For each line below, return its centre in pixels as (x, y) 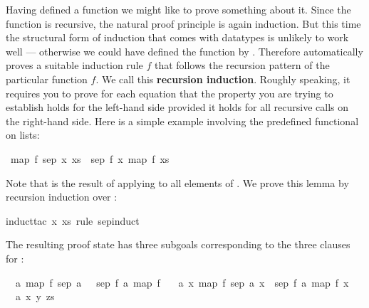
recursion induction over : (62, 197)
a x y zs (35, 296)
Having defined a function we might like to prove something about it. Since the (178, 9)
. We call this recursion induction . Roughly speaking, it (223, 79)
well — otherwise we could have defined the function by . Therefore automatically (184, 51)
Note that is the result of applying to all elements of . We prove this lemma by (177, 182)
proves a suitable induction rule (74, 65)
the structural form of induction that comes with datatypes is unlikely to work (177, 37)
